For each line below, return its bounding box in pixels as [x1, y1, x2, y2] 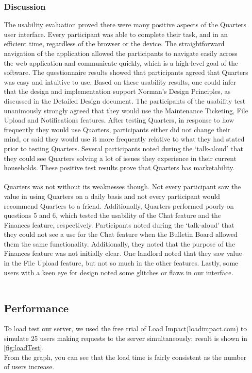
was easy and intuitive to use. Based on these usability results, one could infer [4, 76, 236, 87]
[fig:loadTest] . [4, 342, 44, 353]
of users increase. [4, 361, 54, 372]
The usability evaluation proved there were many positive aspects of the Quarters [4, 19, 247, 30]
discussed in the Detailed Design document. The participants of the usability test [4, 95, 246, 106]
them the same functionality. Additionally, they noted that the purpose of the [4, 238, 235, 249]
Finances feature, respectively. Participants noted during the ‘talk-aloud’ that [4, 219, 235, 230]
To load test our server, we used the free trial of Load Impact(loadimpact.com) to [4, 323, 247, 334]
